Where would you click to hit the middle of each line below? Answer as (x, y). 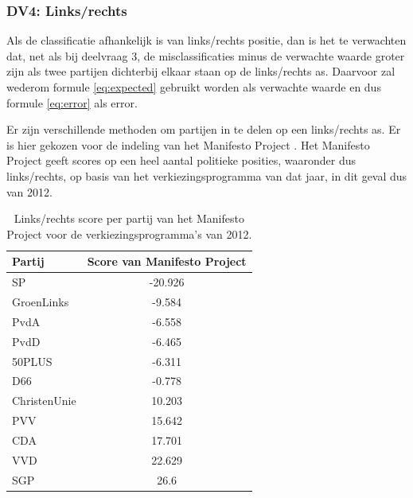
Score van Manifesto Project (167, 261)
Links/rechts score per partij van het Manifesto (129, 218)
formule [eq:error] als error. (72, 102)
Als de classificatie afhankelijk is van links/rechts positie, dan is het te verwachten (206, 40)
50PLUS (32, 361)
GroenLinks (41, 302)
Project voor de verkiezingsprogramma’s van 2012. (129, 233)
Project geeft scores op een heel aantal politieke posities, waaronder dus (181, 160)
